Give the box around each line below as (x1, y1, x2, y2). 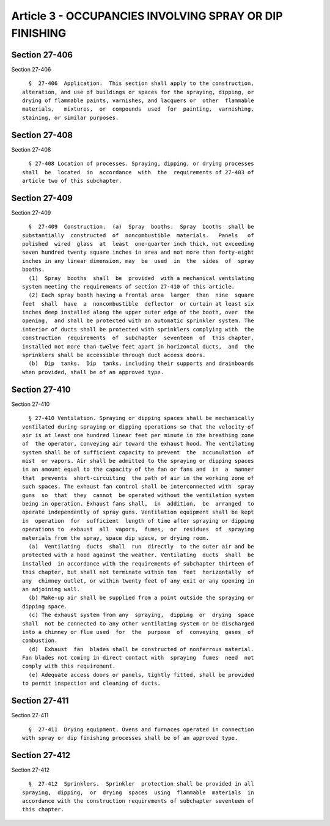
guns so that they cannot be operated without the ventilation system (22, 492, 254, 498)
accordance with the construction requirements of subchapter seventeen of (22, 798, 254, 804)
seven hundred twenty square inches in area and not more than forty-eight (22, 249, 254, 256)
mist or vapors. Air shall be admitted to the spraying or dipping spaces (22, 457, 254, 465)
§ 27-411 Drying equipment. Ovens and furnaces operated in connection (28, 726, 254, 733)
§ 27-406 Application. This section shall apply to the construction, (28, 80, 254, 87)
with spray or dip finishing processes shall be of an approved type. (22, 734, 238, 741)
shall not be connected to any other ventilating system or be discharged (22, 620, 254, 627)
